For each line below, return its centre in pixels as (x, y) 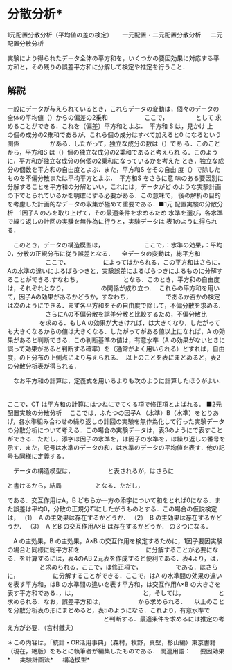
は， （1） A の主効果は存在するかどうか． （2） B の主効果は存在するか (112, 518)
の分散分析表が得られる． (44, 366)
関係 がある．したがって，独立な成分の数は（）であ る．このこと (114, 143)
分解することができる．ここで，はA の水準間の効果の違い (140, 575)
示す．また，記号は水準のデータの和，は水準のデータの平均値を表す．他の (113, 447)
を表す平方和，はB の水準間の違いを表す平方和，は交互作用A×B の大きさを (114, 584)
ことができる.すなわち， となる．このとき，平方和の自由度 (116, 279)
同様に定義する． (43, 456)
